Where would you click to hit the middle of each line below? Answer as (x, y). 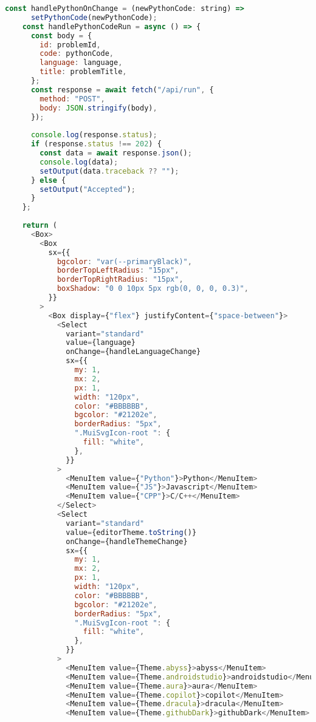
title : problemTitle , (83, 72)
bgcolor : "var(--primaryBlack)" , (124, 261)
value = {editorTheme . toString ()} (131, 532)
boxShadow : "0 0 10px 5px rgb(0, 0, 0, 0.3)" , (153, 289)
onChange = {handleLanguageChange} (133, 352)
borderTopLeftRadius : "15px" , (118, 271)
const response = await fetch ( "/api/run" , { (122, 90)
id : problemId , (70, 45)
